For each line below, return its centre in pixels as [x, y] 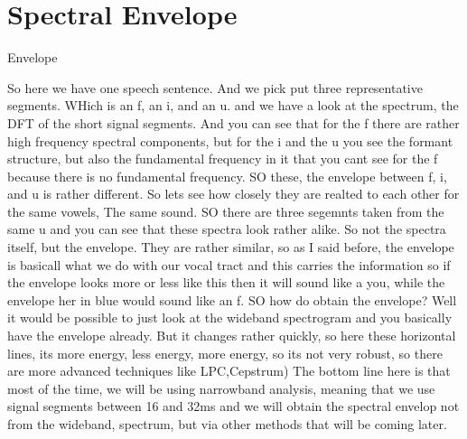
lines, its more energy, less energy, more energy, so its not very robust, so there [225, 353]
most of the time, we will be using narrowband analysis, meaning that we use [221, 388]
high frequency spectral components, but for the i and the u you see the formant [230, 140]
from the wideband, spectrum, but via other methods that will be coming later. [227, 424]
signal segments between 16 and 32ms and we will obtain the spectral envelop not [233, 406]
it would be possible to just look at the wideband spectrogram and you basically [230, 318]
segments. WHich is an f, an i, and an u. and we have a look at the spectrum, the [233, 105]
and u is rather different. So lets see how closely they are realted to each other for [233, 194]
